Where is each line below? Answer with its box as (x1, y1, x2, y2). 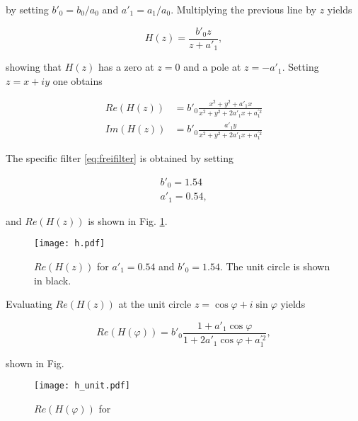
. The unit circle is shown (219, 258, 330, 273)
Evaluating (6, 296, 52, 311)
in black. (34, 272, 71, 287)
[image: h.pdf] (34, 238, 105, 249)
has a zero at (98, 59, 154, 74)
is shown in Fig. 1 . (88, 213, 168, 228)
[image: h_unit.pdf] (34, 381, 131, 391)
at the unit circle (118, 296, 192, 311)
